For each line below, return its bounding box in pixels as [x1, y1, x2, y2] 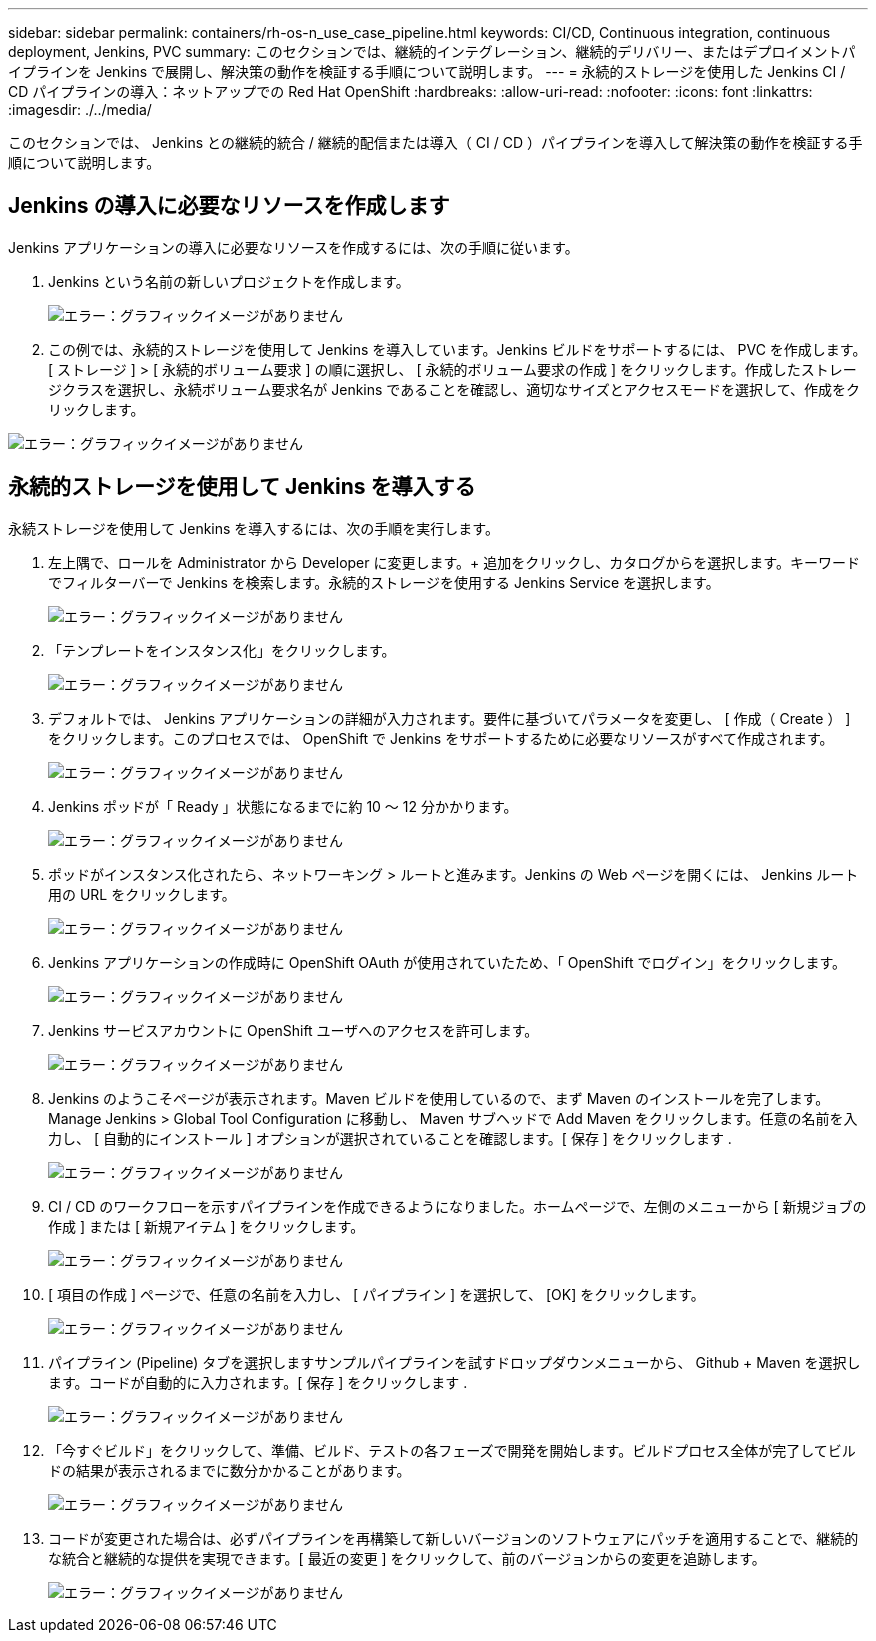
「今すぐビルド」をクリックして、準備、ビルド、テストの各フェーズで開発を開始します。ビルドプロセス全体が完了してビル [48, 1441, 856, 1459]
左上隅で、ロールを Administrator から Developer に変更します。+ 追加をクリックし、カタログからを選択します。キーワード [48, 553, 860, 571]
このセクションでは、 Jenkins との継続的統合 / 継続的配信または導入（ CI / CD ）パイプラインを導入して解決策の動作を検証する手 [8, 134, 863, 151]
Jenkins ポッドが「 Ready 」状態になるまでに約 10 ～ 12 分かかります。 [48, 797, 518, 815]
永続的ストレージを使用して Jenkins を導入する [8, 474, 476, 500]
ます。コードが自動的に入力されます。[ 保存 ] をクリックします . [48, 1373, 468, 1391]
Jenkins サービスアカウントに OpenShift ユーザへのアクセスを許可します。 [48, 1021, 539, 1039]
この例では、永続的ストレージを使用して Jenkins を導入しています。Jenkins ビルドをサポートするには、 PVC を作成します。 [48, 340, 867, 358]
